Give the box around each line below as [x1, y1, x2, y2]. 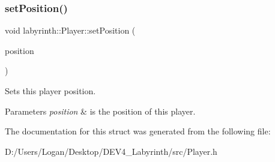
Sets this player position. [5, 85, 96, 97]
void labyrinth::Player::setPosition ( [5, 24, 136, 37]
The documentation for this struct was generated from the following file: [5, 125, 271, 137]
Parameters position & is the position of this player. [5, 104, 196, 117]
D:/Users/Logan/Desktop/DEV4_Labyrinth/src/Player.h [5, 145, 217, 157]
